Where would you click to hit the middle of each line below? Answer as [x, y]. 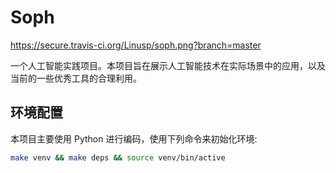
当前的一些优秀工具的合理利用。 [76, 78]
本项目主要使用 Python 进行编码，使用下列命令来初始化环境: [134, 138]
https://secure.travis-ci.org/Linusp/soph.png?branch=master [136, 45]
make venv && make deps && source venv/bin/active [118, 157]
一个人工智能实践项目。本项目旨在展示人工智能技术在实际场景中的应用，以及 [168, 65]
